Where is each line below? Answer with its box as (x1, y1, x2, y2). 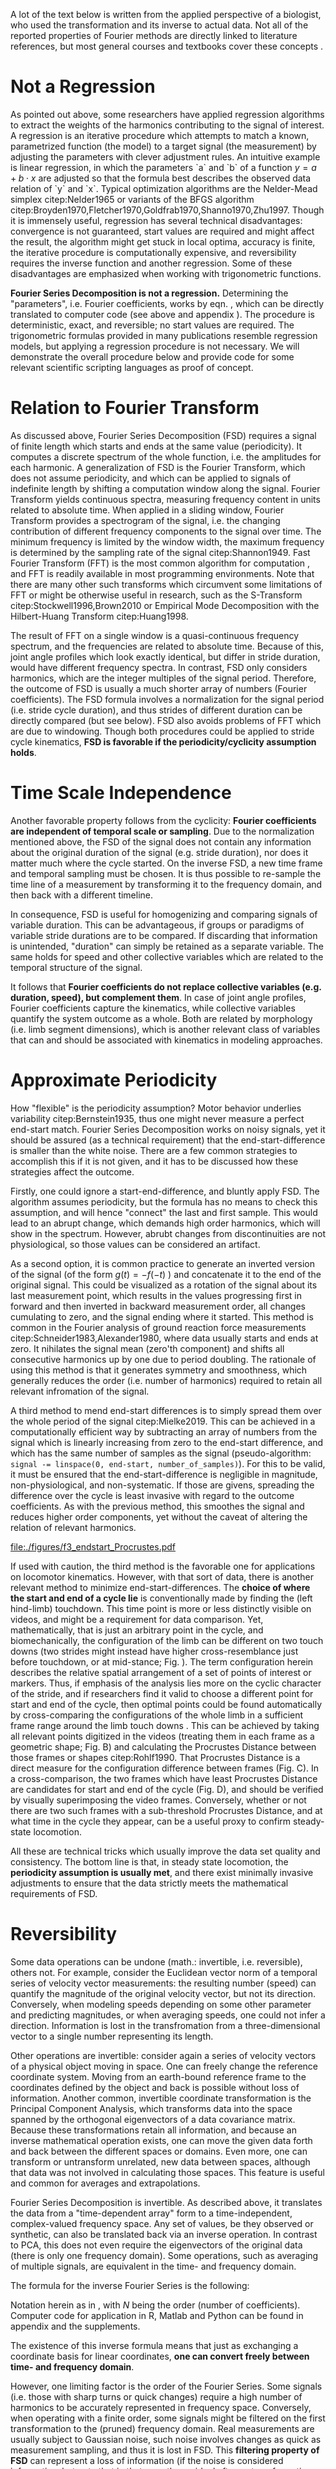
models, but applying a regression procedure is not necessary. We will (10, 340, 300, 352)
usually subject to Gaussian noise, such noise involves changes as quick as (10, 2433, 322, 2445)
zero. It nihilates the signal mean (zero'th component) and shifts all (10, 1342, 285, 1354)
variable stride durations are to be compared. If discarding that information (10, 929, 318, 941)
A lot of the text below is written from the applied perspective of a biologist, (10, 9, 322, 20)
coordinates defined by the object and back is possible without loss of (10, 2081, 300, 2093)
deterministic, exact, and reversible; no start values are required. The (10, 319, 295, 331)
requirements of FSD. (10, 1887, 98, 1899)
